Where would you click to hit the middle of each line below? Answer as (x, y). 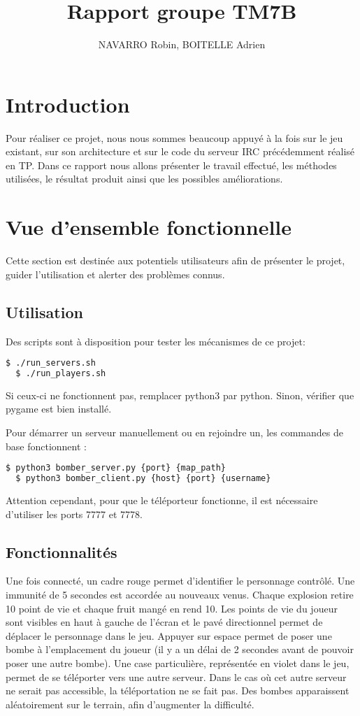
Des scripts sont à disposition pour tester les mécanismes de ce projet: (156, 341)
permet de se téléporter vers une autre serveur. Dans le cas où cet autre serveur (176, 676)
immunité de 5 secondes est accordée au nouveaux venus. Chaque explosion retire (180, 594)
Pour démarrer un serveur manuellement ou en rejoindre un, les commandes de (174, 432)
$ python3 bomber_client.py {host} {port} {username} (143, 479)
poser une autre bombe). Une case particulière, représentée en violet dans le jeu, (178, 663)
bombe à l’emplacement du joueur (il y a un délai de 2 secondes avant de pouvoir (180, 649)
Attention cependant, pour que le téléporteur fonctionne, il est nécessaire (162, 500)
